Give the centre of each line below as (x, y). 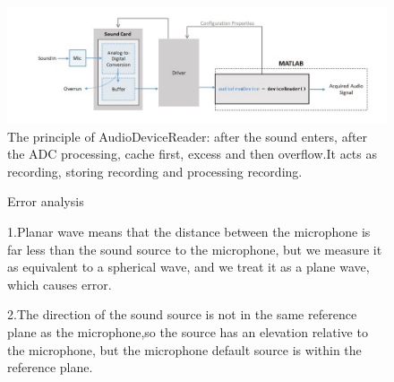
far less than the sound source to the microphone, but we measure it (195, 249)
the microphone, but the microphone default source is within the (184, 349)
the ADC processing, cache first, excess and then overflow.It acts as (192, 154)
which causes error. (60, 284)
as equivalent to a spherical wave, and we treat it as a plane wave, (188, 267)
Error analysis (46, 201)
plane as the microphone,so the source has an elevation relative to (188, 331)
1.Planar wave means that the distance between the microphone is (189, 231)
